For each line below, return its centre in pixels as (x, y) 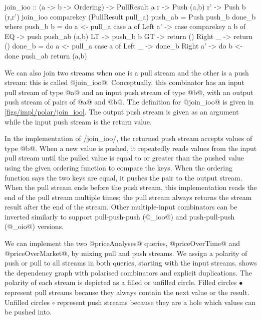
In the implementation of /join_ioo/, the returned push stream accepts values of (128, 138)
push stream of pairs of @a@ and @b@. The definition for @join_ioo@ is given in (129, 102)
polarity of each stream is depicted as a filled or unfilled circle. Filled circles (121, 282)
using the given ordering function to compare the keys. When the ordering (118, 167)
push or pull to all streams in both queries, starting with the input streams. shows (131, 263)
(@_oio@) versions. (34, 226)
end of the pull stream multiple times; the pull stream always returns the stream (128, 197)
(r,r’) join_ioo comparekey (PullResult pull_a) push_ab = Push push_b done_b (130, 16)
